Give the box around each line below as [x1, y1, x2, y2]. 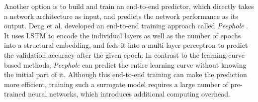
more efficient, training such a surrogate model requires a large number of [4, 79, 228, 89]
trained [4, 89, 26, 99]
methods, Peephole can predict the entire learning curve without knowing [23, 59, 247, 70]
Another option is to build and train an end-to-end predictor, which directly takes [4, 1, 254, 11]
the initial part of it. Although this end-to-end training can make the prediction [4, 69, 247, 80]
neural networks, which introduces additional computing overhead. [28, 89, 231, 99]
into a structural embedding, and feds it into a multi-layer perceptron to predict [4, 40, 248, 50]
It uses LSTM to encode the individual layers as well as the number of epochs [4, 30, 241, 40]
